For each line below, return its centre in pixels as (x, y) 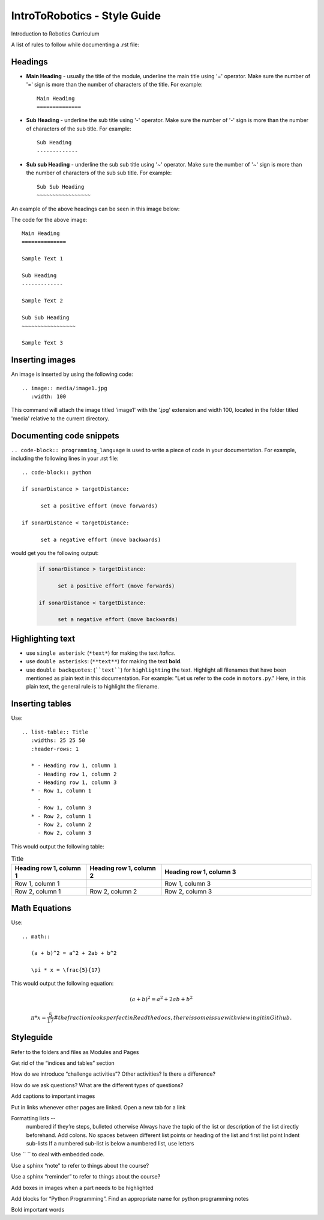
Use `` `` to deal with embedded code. (58, 1154)
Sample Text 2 (42, 301)
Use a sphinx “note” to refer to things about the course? (80, 1165)
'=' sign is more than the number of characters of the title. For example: (114, 85)
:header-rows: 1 (55, 749)
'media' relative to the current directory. (60, 418)
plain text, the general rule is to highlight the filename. (92, 687)
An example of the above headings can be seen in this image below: (95, 209)
